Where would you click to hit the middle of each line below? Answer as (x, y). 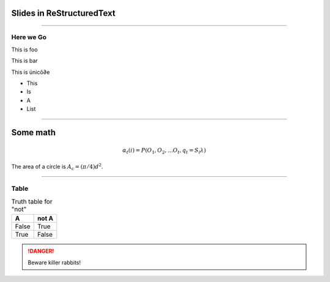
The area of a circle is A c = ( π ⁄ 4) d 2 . (57, 167)
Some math (34, 132)
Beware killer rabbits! (54, 262)
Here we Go (29, 37)
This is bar (24, 61)
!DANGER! (41, 251)
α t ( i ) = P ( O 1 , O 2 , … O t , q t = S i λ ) (164, 151)
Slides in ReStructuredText (64, 13)
